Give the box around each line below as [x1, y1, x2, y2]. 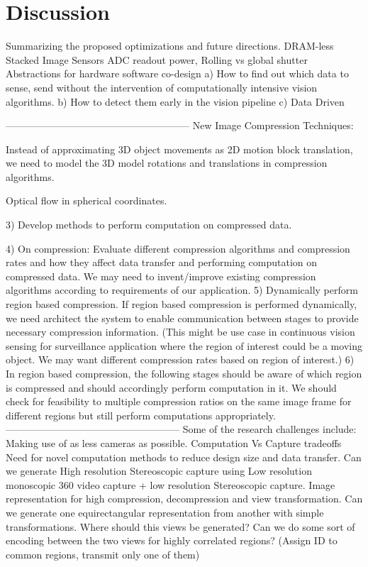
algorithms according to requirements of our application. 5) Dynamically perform [6, 282, 358, 297]
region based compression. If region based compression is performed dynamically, [6, 297, 357, 312]
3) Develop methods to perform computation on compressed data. [6, 217, 292, 232]
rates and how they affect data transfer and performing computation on [6, 255, 318, 270]
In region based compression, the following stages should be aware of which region [6, 366, 362, 380]
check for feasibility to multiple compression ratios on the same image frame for [6, 394, 352, 409]
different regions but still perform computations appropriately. [6, 407, 276, 422]
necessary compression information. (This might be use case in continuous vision [6, 324, 355, 339]
